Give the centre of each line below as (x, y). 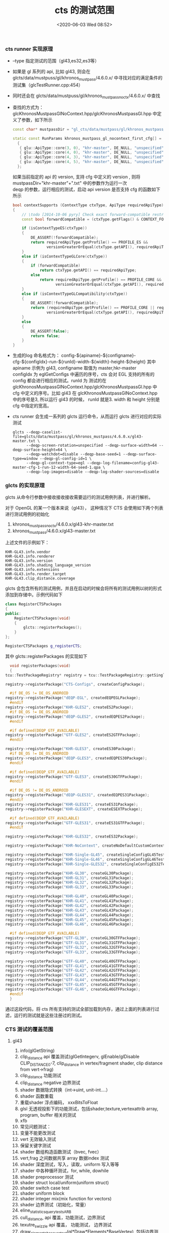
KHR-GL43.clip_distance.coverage (40, 579)
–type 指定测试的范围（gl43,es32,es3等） (56, 61)
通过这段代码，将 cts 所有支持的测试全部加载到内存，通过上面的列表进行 (80, 1009)
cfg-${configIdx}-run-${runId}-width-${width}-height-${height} (79, 362)
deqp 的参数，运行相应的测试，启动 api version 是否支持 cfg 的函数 (82, 189)
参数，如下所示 (37, 120)
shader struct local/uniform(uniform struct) (64, 1183)
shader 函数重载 (37, 1096)
